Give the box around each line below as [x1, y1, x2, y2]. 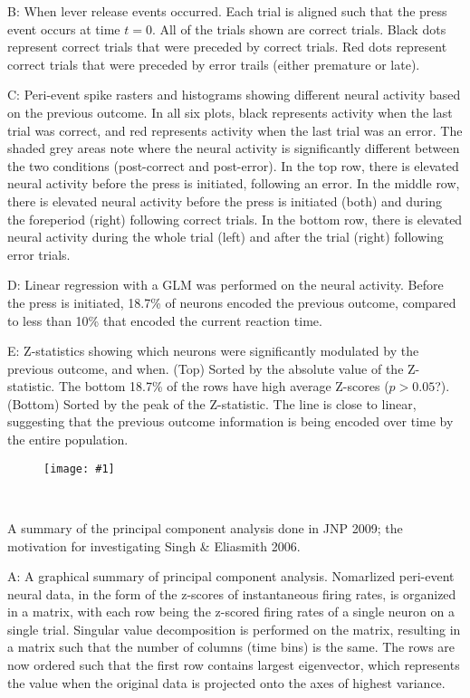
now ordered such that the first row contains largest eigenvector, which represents [7, 655, 460, 674]
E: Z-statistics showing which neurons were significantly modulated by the [7, 341, 419, 360]
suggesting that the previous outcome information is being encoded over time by [7, 412, 454, 431]
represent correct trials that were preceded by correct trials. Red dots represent [7, 37, 447, 56]
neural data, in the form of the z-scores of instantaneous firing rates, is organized [7, 584, 456, 603]
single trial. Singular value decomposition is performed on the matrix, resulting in [7, 619, 461, 638]
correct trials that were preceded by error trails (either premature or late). [7, 54, 420, 73]
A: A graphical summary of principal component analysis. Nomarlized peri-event [7, 567, 455, 586]
